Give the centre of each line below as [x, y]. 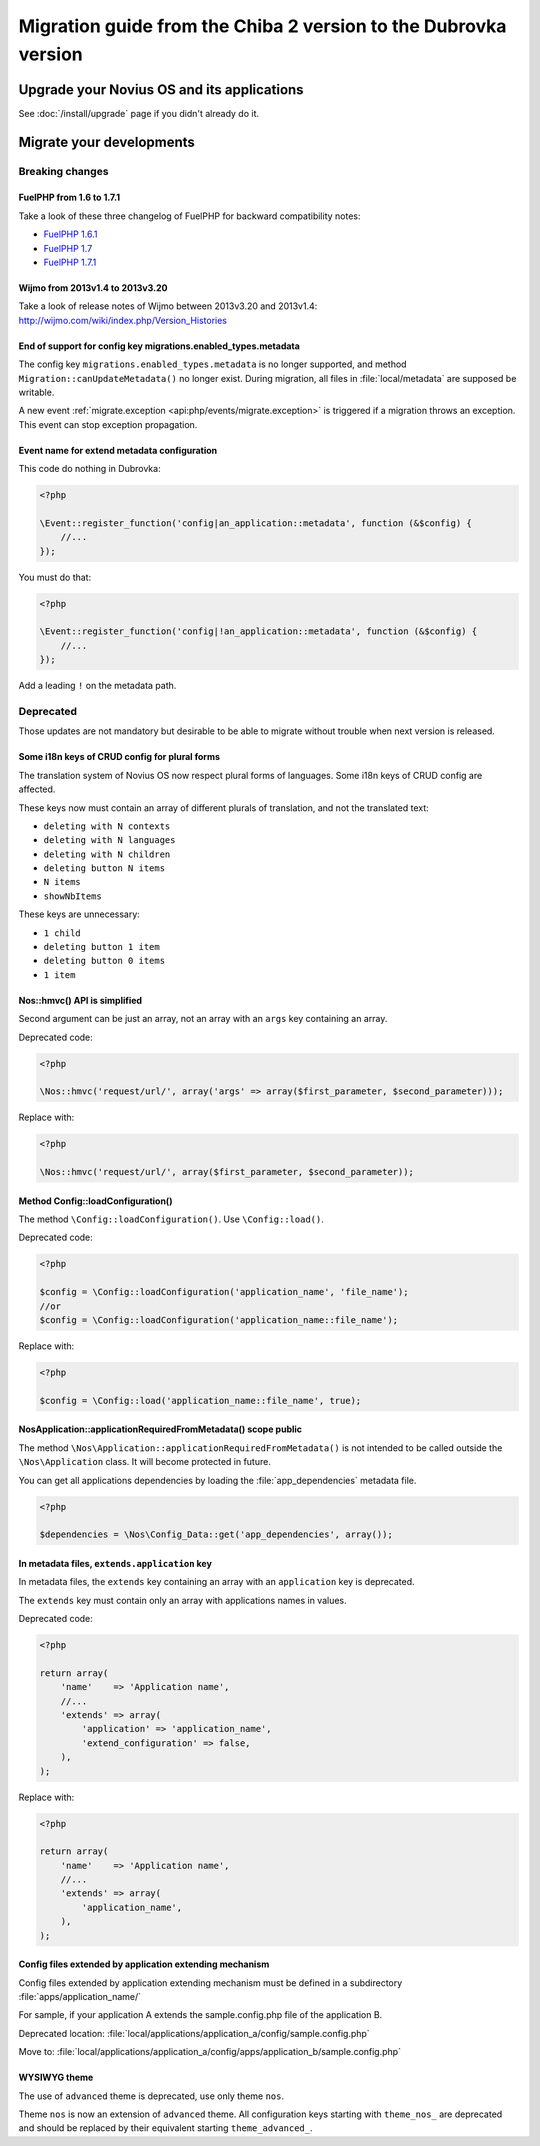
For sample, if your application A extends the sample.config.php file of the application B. [200, 2015]
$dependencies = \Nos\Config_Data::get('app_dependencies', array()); [216, 1534]
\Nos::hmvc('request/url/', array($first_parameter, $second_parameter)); [227, 1172]
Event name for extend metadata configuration [118, 450]
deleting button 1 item [101, 947]
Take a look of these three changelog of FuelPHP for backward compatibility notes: [189, 216]
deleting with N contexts [107, 826]
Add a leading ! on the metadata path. [97, 686]
